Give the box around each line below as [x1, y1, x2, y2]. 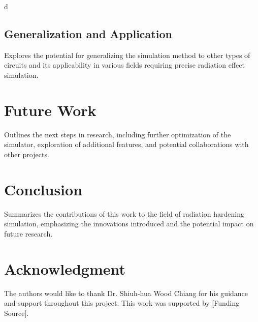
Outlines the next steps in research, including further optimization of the [4, 129, 231, 139]
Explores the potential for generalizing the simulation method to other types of [4, 49, 250, 60]
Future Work [4, 99, 96, 120]
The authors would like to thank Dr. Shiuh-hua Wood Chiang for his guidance [4, 287, 248, 298]
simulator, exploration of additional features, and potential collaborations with [4, 139, 249, 150]
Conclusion [4, 179, 83, 199]
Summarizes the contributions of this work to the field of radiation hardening [4, 208, 244, 219]
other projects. [4, 149, 49, 159]
